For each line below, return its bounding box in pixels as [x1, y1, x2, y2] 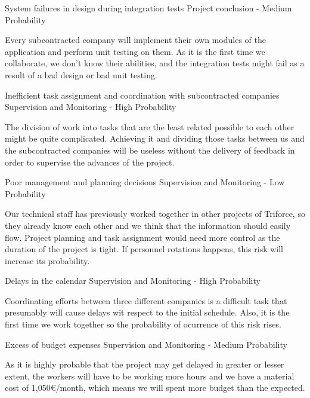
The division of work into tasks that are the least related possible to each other [5, 120, 294, 133]
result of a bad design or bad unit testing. [5, 68, 157, 81]
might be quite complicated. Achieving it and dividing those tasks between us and [5, 132, 305, 145]
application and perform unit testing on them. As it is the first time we [5, 45, 265, 57]
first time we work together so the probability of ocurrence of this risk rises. [5, 318, 281, 330]
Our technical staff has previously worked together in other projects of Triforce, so [5, 207, 305, 220]
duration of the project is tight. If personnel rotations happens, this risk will [5, 243, 283, 255]
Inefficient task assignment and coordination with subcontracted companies [5, 88, 280, 101]
